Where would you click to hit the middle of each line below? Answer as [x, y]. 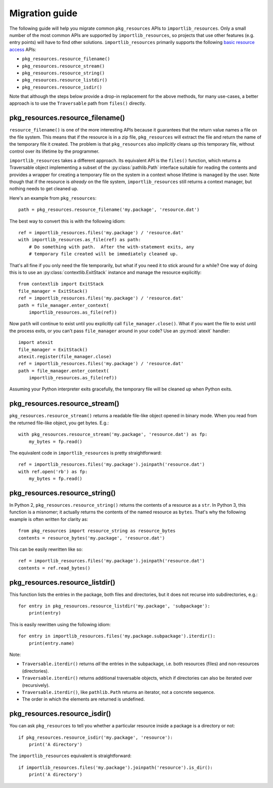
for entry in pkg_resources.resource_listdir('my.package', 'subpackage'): [114, 606]
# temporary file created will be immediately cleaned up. [103, 254]
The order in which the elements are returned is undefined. [83, 699]
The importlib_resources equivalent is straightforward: [70, 756]
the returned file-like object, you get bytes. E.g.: [59, 423]
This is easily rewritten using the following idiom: [60, 624]
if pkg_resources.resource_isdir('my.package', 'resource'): [96, 737]
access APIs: [23, 49]
